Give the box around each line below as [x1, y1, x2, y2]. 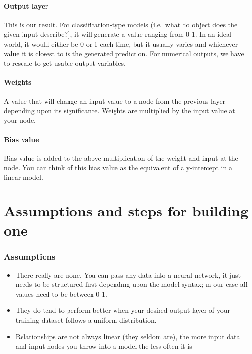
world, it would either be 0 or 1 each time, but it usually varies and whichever [4, 38, 238, 48]
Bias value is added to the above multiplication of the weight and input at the [4, 153, 238, 163]
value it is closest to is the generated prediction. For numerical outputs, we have [4, 48, 244, 58]
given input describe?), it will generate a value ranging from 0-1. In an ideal [4, 29, 231, 39]
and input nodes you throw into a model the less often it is [15, 341, 192, 351]
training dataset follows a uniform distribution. [15, 315, 157, 325]
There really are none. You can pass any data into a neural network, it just [15, 269, 241, 280]
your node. [4, 115, 36, 125]
